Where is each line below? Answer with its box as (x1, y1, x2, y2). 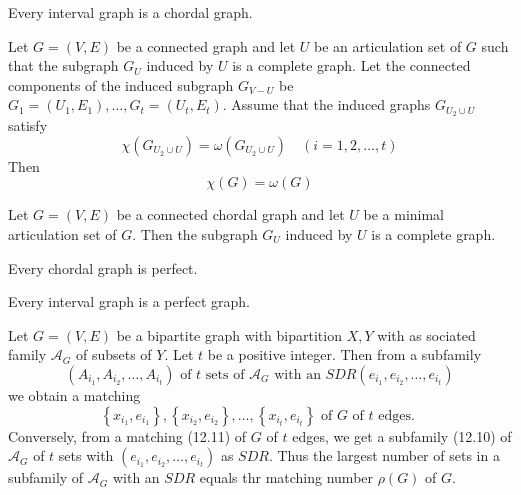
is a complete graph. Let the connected (232, 55, 471, 76)
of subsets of (75, 344, 152, 365)
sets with (58, 445, 114, 466)
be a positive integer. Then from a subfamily (207, 344, 482, 365)
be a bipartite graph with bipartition (116, 324, 342, 345)
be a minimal (363, 204, 445, 225)
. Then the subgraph (132, 224, 258, 245)
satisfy (8, 115, 48, 136)
